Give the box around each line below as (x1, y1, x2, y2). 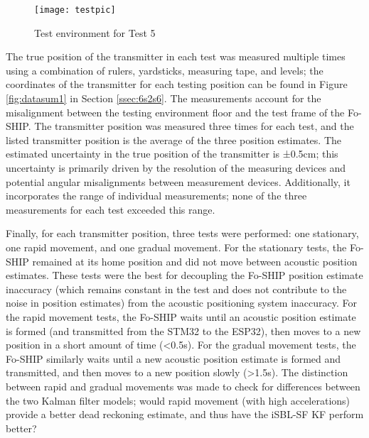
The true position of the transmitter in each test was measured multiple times (6, 49, 346, 64)
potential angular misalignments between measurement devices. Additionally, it (6, 174, 351, 189)
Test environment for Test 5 (34, 25, 156, 40)
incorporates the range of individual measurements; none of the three (6, 188, 307, 203)
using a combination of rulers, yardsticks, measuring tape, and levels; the (6, 62, 323, 77)
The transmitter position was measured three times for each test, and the (34, 119, 354, 133)
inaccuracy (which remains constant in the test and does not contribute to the (6, 281, 347, 296)
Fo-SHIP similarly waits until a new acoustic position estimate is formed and (6, 351, 341, 366)
